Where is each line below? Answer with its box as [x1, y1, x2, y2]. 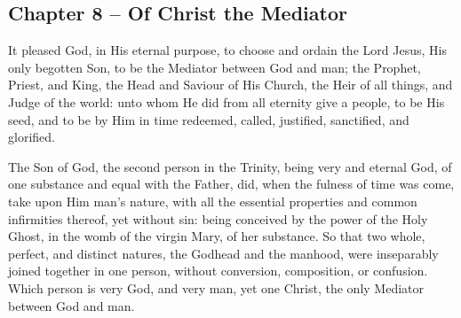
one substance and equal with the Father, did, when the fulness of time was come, [8, 175, 455, 193]
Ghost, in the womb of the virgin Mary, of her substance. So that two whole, [8, 227, 425, 245]
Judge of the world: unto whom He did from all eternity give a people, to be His [8, 92, 445, 111]
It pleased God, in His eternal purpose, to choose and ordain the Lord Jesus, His [8, 41, 447, 59]
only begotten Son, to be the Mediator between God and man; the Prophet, [8, 58, 421, 76]
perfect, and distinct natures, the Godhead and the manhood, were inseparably [8, 244, 439, 262]
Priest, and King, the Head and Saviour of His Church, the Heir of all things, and [8, 75, 453, 94]
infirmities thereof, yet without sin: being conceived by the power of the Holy [8, 209, 428, 228]
